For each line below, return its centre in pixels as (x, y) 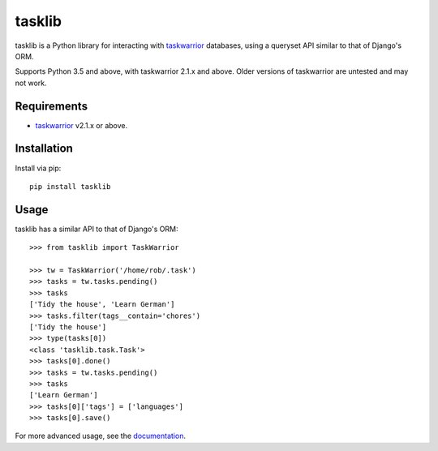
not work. (31, 83)
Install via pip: (38, 168)
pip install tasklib (70, 186)
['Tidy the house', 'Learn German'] (102, 305)
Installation (44, 149)
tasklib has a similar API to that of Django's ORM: (97, 229)
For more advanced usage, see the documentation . (101, 436)
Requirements (52, 106)
